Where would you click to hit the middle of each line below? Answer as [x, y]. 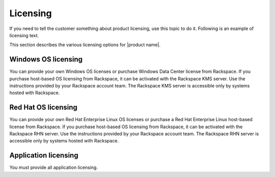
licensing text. [24, 35]
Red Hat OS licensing [43, 108]
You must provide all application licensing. [53, 167]
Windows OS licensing [46, 59]
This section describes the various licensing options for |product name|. [85, 45]
